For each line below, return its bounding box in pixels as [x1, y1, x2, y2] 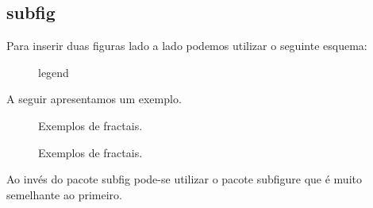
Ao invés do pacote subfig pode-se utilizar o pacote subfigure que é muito [6, 171, 362, 187]
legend [38, 64, 69, 80]
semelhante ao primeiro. [6, 186, 122, 202]
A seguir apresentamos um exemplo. [6, 91, 182, 107]
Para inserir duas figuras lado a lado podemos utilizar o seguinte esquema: [6, 37, 367, 54]
